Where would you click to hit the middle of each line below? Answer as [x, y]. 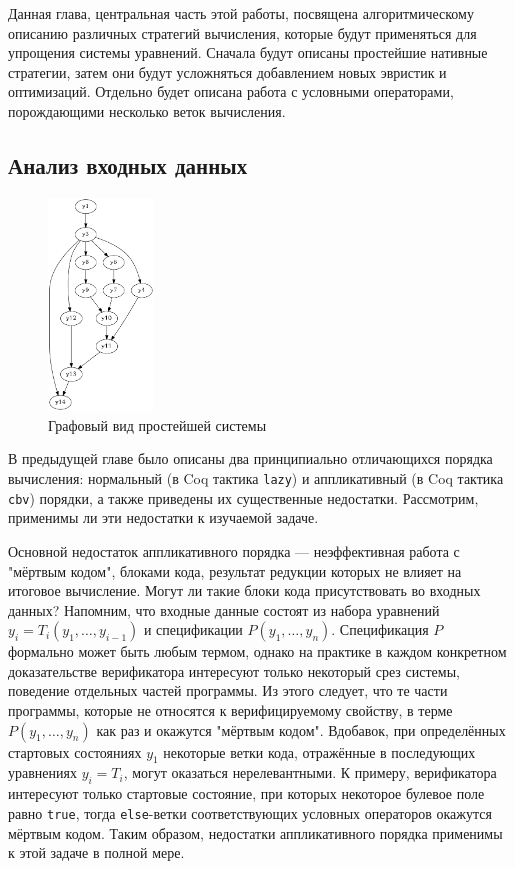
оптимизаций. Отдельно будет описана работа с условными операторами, [231, 91]
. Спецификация [380, 629]
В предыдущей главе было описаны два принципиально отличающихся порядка [250, 458]
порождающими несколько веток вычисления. [147, 110]
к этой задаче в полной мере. [96, 852]
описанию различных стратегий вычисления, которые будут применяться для [242, 32]
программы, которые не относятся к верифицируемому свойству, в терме [230, 710]
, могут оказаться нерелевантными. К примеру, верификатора [310, 772]
